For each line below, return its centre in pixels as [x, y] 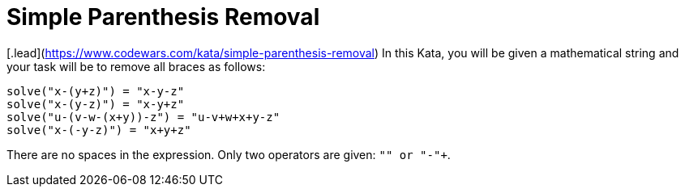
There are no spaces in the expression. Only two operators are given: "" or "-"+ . [229, 154]
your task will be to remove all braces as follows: [136, 66]
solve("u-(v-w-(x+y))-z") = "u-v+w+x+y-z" [143, 117]
